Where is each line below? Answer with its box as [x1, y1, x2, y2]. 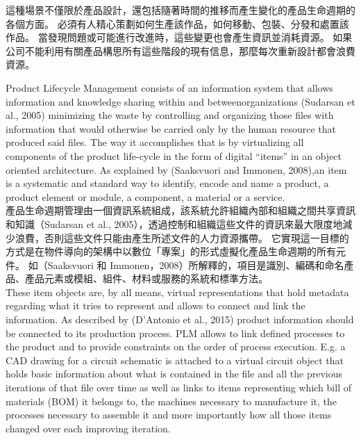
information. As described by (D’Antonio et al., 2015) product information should [6, 312, 354, 327]
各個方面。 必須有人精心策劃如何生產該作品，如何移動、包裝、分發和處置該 [6, 16, 349, 31]
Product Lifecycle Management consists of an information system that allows [6, 80, 333, 95]
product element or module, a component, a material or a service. [6, 189, 285, 204]
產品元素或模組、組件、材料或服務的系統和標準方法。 [24, 271, 268, 286]
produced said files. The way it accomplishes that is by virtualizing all [6, 135, 304, 149]
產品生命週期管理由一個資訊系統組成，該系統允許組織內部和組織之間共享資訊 [6, 203, 355, 218]
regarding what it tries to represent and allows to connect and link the [6, 298, 305, 313]
